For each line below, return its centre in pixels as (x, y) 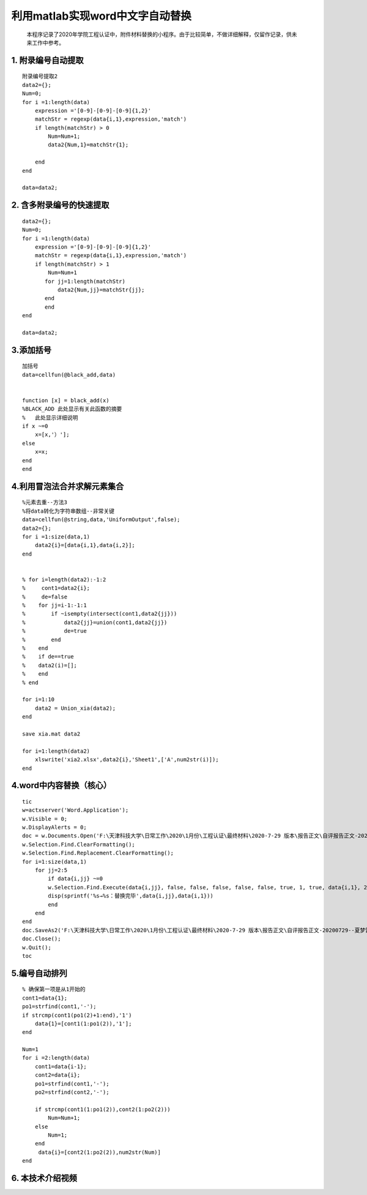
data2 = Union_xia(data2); (75, 708)
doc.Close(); (42, 939)
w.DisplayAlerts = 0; (54, 827)
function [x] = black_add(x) (66, 400)
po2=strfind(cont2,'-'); (72, 1092)
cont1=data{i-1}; (61, 1066)
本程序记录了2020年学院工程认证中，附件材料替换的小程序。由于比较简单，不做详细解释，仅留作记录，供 (159, 34)
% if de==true (48, 657)
